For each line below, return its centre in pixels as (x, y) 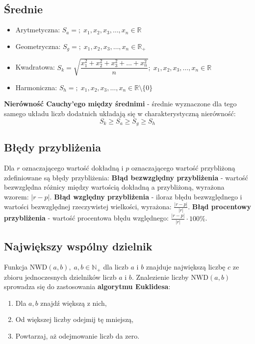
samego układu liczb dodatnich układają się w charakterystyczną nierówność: (120, 113)
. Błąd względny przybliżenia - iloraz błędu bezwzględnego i (146, 197)
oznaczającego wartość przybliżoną (183, 168)
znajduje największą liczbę (186, 267)
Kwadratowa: (35, 67)
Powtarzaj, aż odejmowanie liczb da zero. (77, 335)
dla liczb (116, 267)
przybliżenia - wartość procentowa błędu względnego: (86, 218)
